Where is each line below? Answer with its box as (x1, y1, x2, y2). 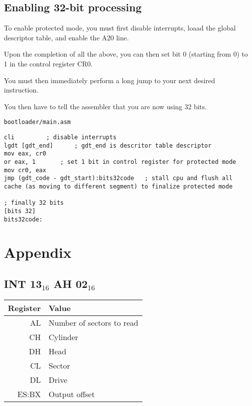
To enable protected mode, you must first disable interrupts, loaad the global (4, 23, 236, 33)
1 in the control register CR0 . (4, 58, 93, 68)
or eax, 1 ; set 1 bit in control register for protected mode (4, 158, 236, 165)
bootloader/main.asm (4, 119, 71, 126)
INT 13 (4, 276, 42, 291)
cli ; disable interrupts (4, 134, 117, 141)
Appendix (4, 242, 72, 262)
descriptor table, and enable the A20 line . (4, 32, 129, 42)
